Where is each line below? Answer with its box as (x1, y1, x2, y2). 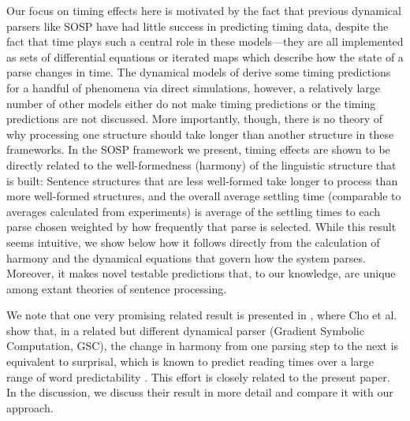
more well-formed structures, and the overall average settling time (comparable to (6, 188, 401, 204)
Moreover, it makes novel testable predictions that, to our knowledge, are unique (6, 265, 396, 281)
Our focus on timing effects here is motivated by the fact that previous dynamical (6, 2, 401, 18)
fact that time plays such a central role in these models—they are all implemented (6, 33, 404, 50)
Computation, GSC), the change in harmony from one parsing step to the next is (6, 337, 399, 354)
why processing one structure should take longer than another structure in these (6, 125, 394, 142)
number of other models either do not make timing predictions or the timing (6, 95, 376, 111)
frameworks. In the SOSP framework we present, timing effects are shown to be (6, 141, 390, 158)
